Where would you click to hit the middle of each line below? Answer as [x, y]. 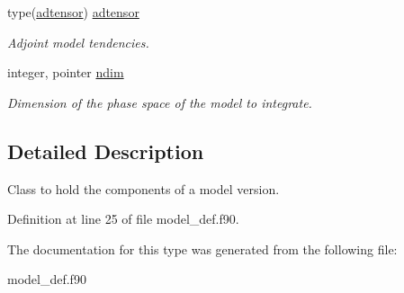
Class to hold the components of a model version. [144, 188]
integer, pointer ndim [66, 72]
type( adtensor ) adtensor [73, 12]
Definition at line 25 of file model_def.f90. [123, 219]
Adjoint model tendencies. [78, 42]
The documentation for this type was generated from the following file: [202, 249]
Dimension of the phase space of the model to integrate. [160, 102]
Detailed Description [106, 151]
